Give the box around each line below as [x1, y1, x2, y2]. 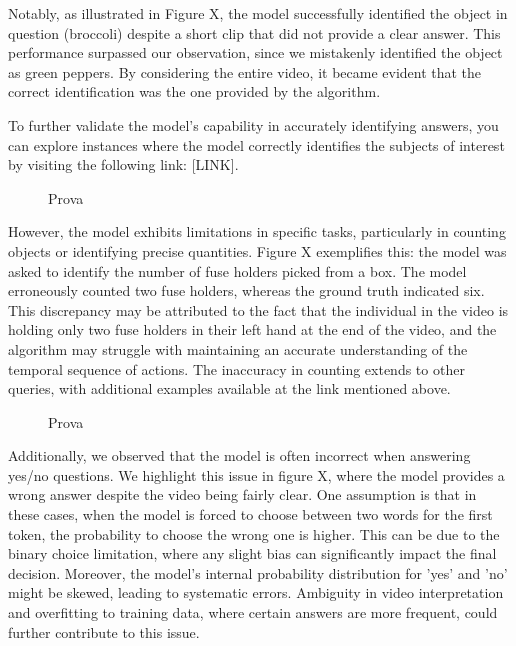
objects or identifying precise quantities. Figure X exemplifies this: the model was [8, 240, 507, 261]
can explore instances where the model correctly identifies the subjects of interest [8, 134, 505, 155]
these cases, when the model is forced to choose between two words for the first [8, 504, 493, 525]
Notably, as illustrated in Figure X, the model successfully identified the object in [8, 3, 508, 23]
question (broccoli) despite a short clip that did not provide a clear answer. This [8, 22, 501, 43]
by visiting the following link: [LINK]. [8, 154, 239, 175]
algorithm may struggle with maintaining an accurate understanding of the [8, 338, 468, 359]
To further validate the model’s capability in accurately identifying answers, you [8, 114, 499, 135]
